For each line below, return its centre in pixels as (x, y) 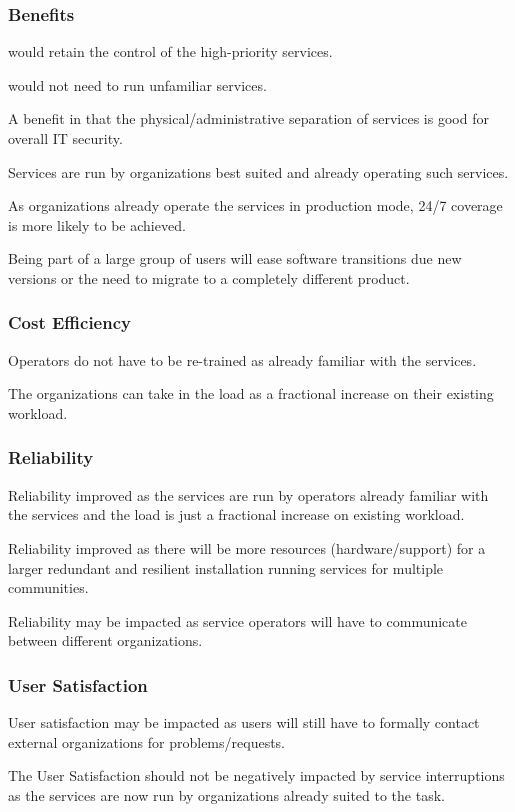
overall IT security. (65, 138)
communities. (48, 587)
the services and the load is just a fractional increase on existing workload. (236, 514)
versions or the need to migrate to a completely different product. (209, 277)
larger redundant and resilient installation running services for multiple (226, 567)
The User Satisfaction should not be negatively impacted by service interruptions (256, 775)
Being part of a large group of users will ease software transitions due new (235, 258)
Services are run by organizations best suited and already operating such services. (258, 171)
